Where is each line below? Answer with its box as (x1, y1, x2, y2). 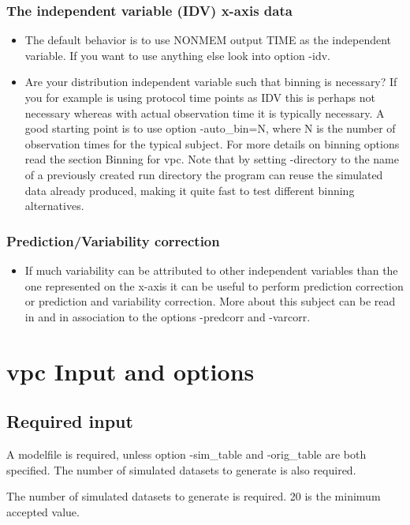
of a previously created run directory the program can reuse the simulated (24, 166, 383, 182)
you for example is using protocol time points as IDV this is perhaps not (24, 89, 375, 105)
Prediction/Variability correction (6, 231, 220, 250)
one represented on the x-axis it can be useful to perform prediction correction (24, 277, 404, 294)
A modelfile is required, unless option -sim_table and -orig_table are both (6, 445, 367, 462)
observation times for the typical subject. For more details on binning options (24, 135, 400, 152)
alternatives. (24, 197, 84, 214)
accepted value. (6, 503, 80, 519)
